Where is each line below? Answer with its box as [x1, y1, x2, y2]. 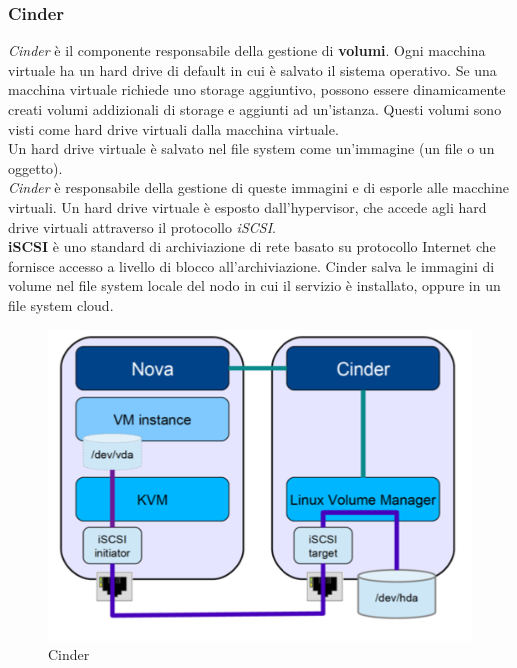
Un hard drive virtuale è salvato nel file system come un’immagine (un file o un [8, 138, 495, 159]
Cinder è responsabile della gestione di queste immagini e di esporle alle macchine [8, 177, 509, 198]
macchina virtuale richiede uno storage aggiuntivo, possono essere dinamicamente [8, 79, 506, 100]
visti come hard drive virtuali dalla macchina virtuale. [8, 118, 339, 139]
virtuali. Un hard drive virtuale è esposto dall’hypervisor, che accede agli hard [8, 196, 487, 217]
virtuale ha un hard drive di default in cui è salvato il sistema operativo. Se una [8, 59, 497, 80]
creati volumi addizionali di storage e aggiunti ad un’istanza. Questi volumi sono [8, 99, 502, 119]
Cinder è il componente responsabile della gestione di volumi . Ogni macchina [8, 40, 486, 61]
